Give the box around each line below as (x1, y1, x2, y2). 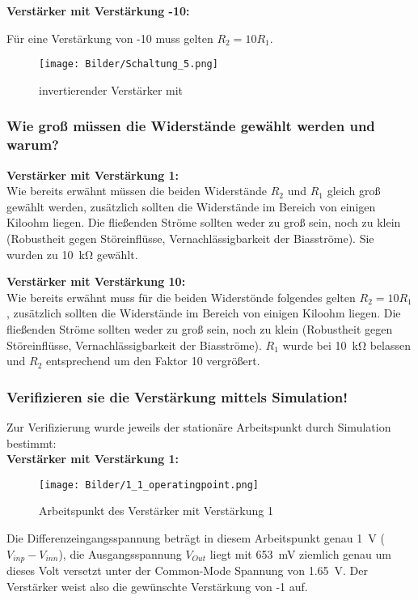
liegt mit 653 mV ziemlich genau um (209, 545, 392, 562)
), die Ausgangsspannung (58, 545, 182, 562)
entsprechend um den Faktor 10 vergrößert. (46, 352, 260, 369)
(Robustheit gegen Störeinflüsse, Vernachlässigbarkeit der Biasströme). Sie (6, 229, 374, 246)
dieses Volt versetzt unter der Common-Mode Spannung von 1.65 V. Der (6, 562, 369, 578)
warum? (6, 134, 59, 155)
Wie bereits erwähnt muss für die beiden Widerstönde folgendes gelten (6, 288, 356, 305)
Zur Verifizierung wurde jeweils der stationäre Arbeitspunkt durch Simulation (6, 418, 391, 435)
